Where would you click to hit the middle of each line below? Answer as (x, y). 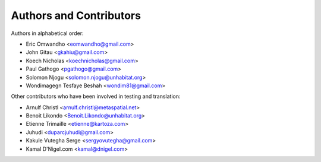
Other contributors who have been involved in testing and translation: (96, 96)
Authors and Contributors (76, 15)
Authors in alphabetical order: (47, 33)
